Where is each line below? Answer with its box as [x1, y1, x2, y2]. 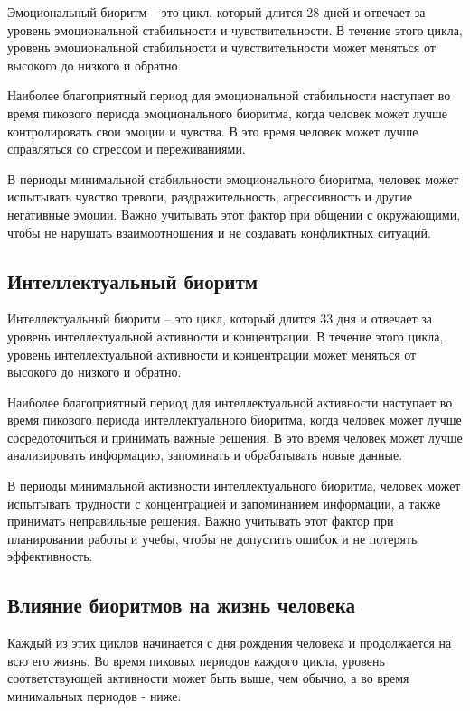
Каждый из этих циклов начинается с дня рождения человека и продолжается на [7, 633, 452, 652]
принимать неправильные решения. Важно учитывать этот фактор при [7, 511, 394, 530]
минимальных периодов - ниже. [7, 687, 182, 706]
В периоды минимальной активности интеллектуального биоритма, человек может [7, 476, 461, 495]
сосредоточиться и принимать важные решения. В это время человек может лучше [7, 427, 463, 446]
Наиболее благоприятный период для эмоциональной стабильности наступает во [7, 86, 451, 105]
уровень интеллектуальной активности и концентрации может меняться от [7, 344, 417, 363]
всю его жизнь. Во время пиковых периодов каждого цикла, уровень [7, 650, 385, 669]
